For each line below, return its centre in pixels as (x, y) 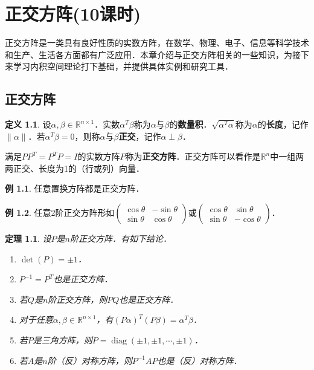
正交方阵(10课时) (73, 14)
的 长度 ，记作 (283, 124)
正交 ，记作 (140, 136)
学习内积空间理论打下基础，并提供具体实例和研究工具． (123, 66)
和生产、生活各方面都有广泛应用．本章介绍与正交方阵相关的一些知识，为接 (153, 54)
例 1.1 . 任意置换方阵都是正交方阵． (75, 188)
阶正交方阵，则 (78, 299)
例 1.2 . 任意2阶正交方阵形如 (60, 213)
